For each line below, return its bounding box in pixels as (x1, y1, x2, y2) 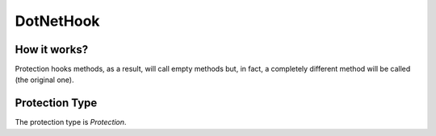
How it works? (15, 43, 89, 56)
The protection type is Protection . (15, 117, 127, 127)
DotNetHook (15, 12, 100, 30)
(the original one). (15, 75, 74, 84)
